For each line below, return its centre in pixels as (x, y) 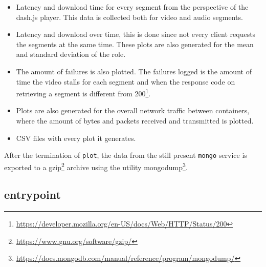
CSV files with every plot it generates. (76, 138)
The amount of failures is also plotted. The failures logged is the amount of (134, 71)
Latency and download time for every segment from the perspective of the (132, 7)
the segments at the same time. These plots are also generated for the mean (135, 44)
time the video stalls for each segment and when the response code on (126, 81)
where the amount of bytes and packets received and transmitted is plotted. (135, 120)
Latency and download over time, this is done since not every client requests (136, 34)
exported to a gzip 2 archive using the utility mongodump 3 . (96, 166)
